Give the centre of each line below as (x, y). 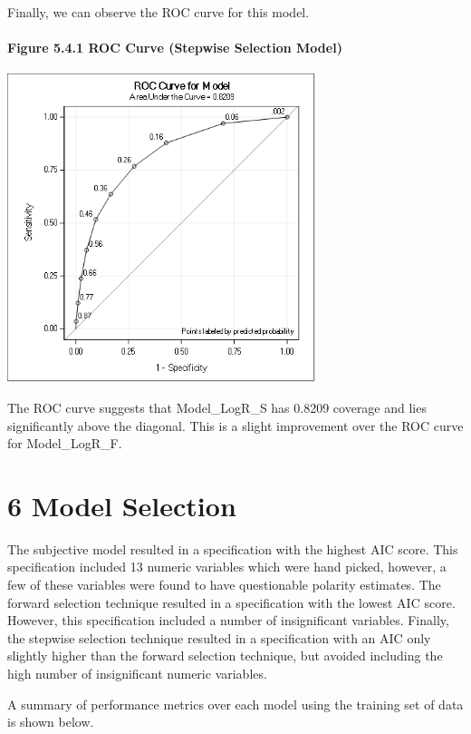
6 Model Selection (122, 505)
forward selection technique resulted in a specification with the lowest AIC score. (231, 602)
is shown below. (51, 722)
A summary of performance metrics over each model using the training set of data (235, 704)
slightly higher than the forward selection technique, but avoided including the (225, 656)
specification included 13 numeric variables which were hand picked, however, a (227, 567)
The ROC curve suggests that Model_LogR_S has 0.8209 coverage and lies (217, 407)
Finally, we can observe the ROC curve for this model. (159, 12)
